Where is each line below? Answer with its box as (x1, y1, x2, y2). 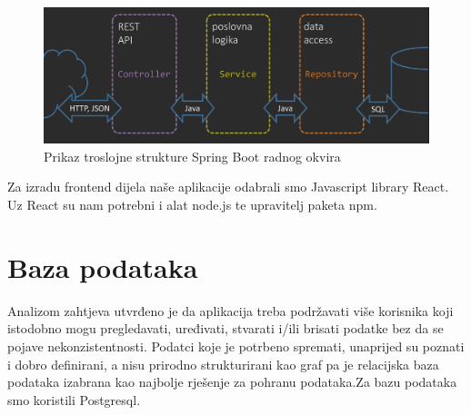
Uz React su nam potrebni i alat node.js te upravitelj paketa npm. (7, 195, 377, 214)
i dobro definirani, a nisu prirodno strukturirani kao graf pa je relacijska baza (7, 354, 439, 373)
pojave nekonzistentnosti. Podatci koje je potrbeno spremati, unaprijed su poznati (7, 336, 465, 355)
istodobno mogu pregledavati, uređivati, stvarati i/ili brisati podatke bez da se (7, 319, 444, 338)
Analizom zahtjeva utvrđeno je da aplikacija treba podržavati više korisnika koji (7, 301, 454, 320)
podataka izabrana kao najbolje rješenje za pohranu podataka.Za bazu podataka (7, 372, 457, 391)
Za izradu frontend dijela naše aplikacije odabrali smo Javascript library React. (7, 177, 449, 196)
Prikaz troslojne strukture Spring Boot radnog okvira (44, 146, 341, 165)
